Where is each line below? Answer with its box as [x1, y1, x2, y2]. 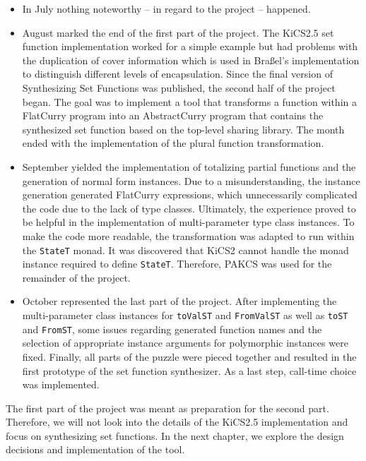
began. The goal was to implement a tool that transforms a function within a [22, 94, 357, 109]
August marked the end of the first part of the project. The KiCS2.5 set [22, 25, 334, 40]
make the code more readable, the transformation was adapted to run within [22, 228, 355, 243]
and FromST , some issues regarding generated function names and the [22, 321, 322, 336]
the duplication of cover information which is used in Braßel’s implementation [22, 52, 360, 67]
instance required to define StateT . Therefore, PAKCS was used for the [22, 256, 332, 271]
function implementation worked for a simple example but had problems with [22, 39, 358, 54]
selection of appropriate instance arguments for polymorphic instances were [22, 335, 348, 350]
